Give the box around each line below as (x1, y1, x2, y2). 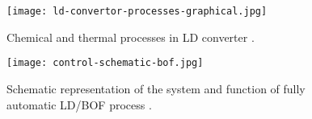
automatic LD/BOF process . (6, 96, 152, 113)
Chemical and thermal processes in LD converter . (6, 28, 255, 45)
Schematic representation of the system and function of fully (6, 80, 306, 96)
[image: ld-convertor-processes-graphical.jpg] (6, 6, 268, 17)
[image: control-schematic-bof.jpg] (6, 57, 204, 69)
